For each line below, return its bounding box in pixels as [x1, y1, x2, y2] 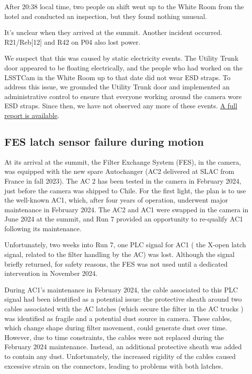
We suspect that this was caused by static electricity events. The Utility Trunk [4, 53, 238, 63]
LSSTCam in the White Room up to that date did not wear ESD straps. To [4, 72, 231, 82]
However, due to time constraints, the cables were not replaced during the [4, 332, 224, 342]
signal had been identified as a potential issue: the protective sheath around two [4, 294, 242, 304]
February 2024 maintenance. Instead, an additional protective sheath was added [4, 341, 242, 352]
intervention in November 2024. [4, 268, 98, 278]
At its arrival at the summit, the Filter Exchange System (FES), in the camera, [4, 156, 241, 167]
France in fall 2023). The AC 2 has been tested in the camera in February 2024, [4, 175, 241, 186]
